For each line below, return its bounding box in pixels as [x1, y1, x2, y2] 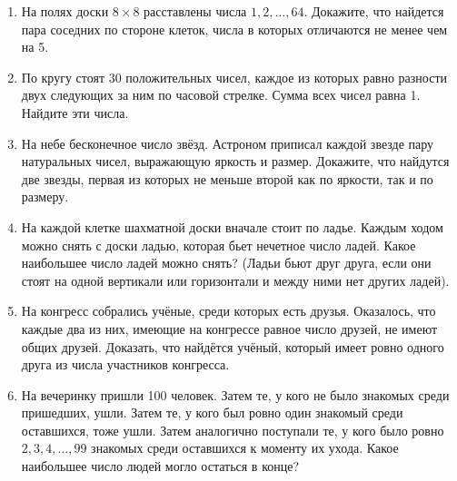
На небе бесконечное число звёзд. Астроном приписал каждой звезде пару [21, 133, 434, 152]
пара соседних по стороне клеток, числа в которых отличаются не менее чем [21, 19, 448, 38]
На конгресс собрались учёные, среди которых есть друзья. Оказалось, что [21, 301, 436, 320]
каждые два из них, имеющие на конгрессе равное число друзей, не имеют [21, 319, 438, 338]
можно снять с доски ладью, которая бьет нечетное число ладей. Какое [21, 235, 416, 254]
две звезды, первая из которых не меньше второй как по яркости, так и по [21, 169, 433, 188]
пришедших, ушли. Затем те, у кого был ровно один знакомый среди [21, 403, 403, 422]
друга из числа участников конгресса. [21, 355, 230, 374]
